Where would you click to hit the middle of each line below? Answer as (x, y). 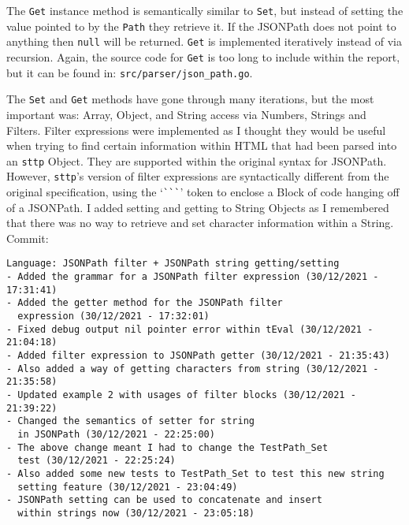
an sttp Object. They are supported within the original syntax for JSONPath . (197, 160)
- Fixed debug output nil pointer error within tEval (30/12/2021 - (190, 329)
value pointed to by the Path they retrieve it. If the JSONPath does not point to (201, 26)
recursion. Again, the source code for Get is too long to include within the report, (203, 56)
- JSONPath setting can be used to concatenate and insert (164, 500)
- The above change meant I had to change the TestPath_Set (167, 447)
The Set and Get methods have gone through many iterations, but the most (190, 99)
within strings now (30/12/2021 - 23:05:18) (136, 513)
